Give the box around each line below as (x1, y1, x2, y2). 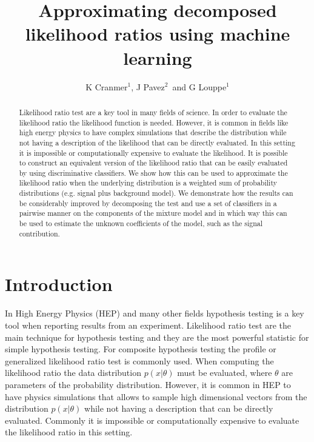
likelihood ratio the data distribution (5, 366, 141, 379)
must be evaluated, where (177, 366, 272, 379)
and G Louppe (172, 80, 227, 93)
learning (123, 45, 192, 70)
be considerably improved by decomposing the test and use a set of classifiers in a (19, 198, 277, 208)
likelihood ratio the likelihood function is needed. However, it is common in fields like (19, 117, 289, 127)
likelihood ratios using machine (25, 21, 290, 46)
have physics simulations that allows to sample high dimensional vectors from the (5, 390, 307, 403)
